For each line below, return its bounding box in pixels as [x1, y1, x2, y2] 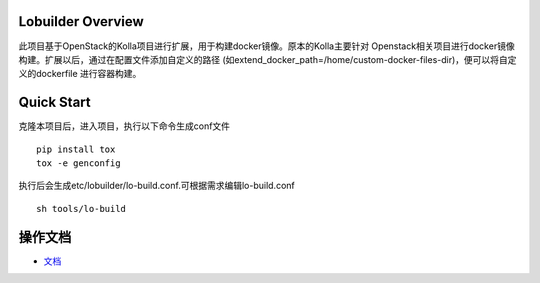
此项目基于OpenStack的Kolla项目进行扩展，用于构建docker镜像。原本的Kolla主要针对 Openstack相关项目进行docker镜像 [18, 40, 515, 52]
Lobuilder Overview [18, 13, 144, 30]
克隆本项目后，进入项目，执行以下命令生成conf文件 [18, 120, 230, 132]
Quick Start [18, 94, 91, 111]
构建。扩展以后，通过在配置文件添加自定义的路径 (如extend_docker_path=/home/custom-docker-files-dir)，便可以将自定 [18, 53, 517, 65]
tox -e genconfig [36, 157, 121, 169]
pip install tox [36, 143, 116, 155]
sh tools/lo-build [36, 203, 127, 214]
